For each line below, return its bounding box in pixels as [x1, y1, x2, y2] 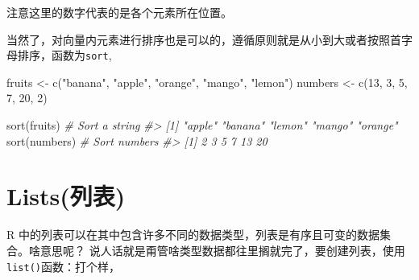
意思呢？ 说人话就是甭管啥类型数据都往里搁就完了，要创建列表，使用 [39, 241, 405, 258]
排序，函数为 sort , [17, 47, 112, 64]
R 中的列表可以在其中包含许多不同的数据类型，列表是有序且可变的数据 [6, 226, 380, 243]
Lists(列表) [6, 179, 126, 212]
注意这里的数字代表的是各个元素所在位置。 [6, 4, 232, 20]
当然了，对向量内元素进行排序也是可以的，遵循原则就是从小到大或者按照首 [6, 31, 401, 47]
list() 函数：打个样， [6, 257, 120, 274]
